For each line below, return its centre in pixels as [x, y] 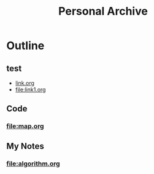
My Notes [25, 146]
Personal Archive [103, 11]
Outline [25, 46]
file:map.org [25, 126]
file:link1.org [30, 89]
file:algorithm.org [33, 164]
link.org [25, 83]
